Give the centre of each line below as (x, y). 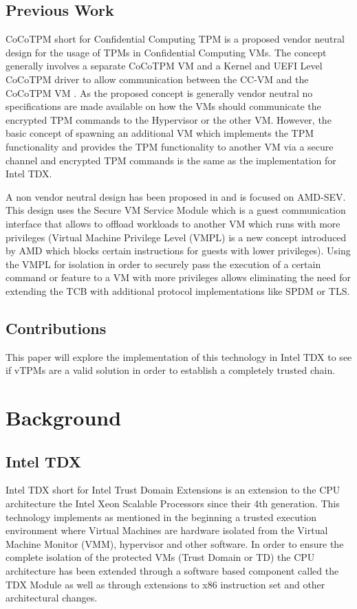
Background (64, 418)
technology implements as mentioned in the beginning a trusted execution (161, 517)
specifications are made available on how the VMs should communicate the (163, 106)
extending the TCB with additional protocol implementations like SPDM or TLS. (178, 290)
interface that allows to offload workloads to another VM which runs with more (173, 223)
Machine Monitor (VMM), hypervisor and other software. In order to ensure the (175, 543)
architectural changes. (52, 598)
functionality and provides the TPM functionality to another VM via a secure (170, 146)
